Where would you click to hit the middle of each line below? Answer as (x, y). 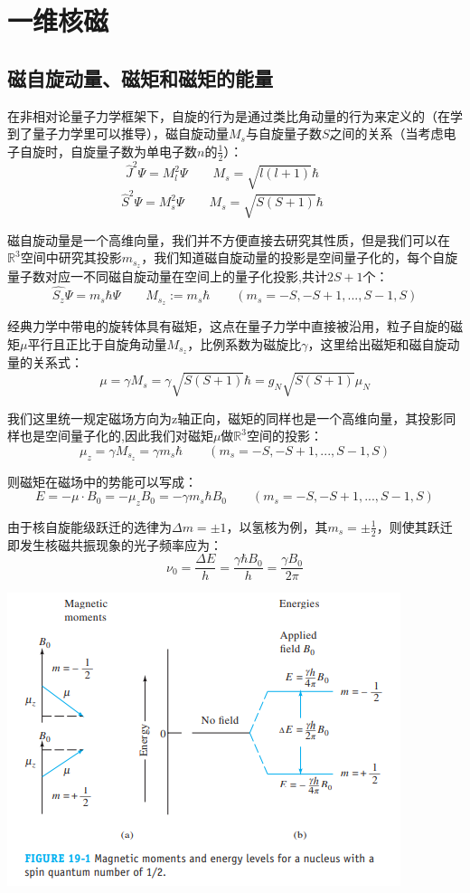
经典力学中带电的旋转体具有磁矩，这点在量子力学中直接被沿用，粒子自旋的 (229, 325)
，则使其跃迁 (414, 526)
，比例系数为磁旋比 (244, 343)
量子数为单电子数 (146, 151)
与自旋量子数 (283, 133)
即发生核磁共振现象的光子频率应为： (115, 544)
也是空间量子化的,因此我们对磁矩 (116, 436)
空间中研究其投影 (71, 257)
